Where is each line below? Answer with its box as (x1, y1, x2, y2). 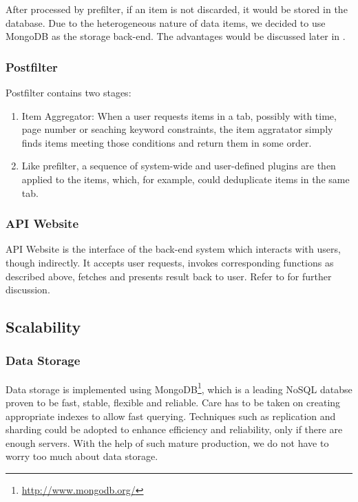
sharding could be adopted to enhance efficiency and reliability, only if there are (6, 422, 343, 437)
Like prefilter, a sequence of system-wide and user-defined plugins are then (21, 158, 336, 173)
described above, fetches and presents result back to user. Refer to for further (6, 269, 332, 283)
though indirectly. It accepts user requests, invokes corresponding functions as (6, 255, 334, 269)
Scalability (6, 316, 81, 337)
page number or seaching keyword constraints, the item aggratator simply (21, 122, 333, 136)
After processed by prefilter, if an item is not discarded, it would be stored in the (6, 2, 348, 16)
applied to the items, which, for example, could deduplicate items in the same (21, 171, 350, 186)
